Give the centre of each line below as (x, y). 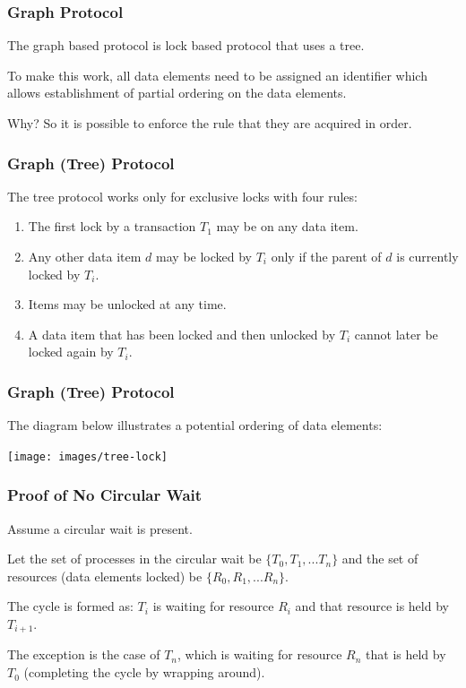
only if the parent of (326, 256)
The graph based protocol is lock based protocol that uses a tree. (186, 45)
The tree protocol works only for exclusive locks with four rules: (182, 196)
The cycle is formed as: (70, 606)
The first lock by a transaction (112, 226)
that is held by (406, 654)
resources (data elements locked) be (105, 576)
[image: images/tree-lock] (87, 456)
